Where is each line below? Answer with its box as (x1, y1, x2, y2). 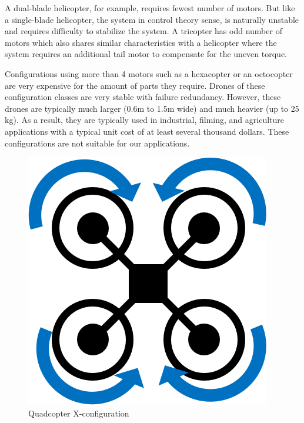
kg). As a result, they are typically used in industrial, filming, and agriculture (5, 114, 285, 126)
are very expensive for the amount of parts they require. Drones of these (5, 79, 265, 91)
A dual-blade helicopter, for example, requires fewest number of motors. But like (5, 2, 295, 14)
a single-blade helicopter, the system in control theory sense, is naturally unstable (5, 13, 299, 25)
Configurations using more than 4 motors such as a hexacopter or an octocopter (5, 67, 293, 79)
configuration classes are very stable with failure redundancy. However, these (5, 91, 281, 103)
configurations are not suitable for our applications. (5, 136, 190, 149)
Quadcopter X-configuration (28, 407, 129, 419)
